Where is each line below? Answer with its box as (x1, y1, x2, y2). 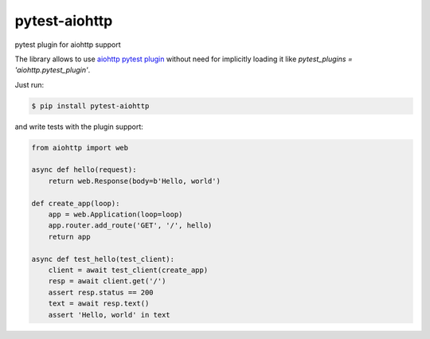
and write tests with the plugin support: (14, 122, 143, 131)
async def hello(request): (31, 166, 137, 174)
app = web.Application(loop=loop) (48, 210, 183, 219)
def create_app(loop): (31, 199, 120, 208)
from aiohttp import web (31, 143, 129, 152)
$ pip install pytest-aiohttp (31, 101, 150, 111)
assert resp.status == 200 (48, 287, 154, 297)
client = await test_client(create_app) (48, 265, 209, 275)
